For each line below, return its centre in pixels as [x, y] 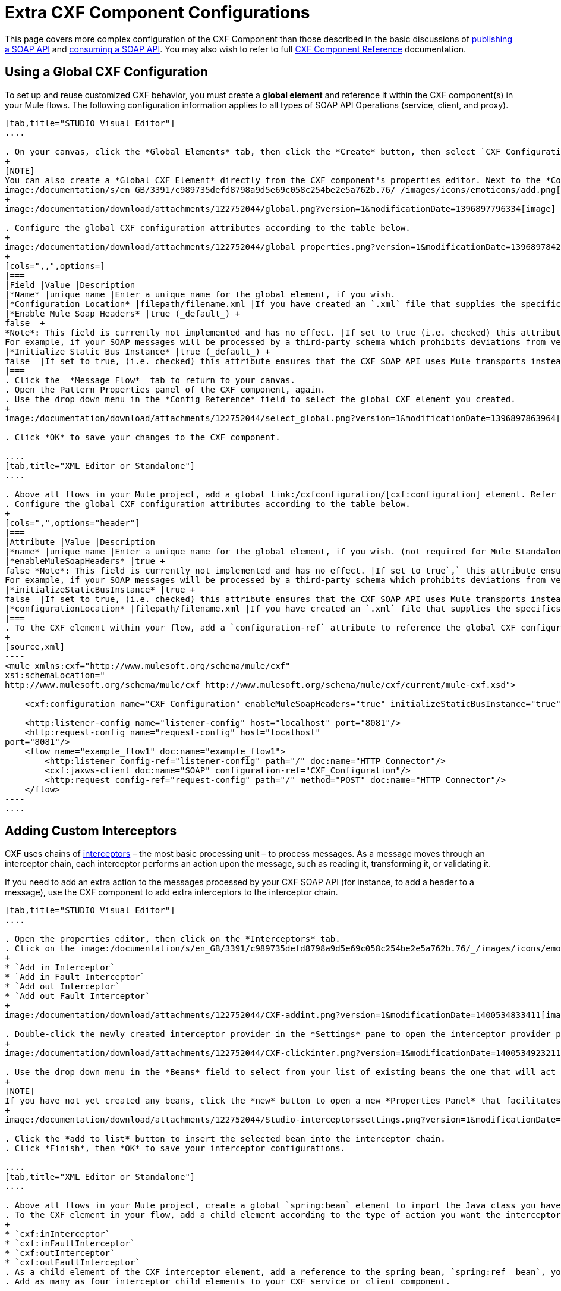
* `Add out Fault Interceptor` [78, 996]
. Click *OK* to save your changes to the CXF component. [143, 437]
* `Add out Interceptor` [62, 987]
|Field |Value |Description [70, 285]
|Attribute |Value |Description [80, 542]
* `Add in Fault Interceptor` [75, 977]
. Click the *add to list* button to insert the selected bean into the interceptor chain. [225, 1139]
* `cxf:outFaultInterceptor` [73, 1263]
